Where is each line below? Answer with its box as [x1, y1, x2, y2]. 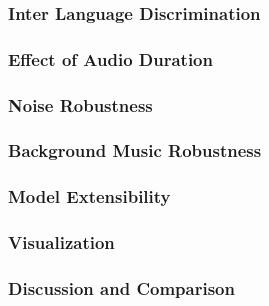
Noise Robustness [8, 92, 153, 117]
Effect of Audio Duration [8, 46, 213, 71]
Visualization [8, 230, 115, 255]
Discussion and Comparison [8, 275, 235, 300]
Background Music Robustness [8, 138, 262, 163]
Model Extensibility [8, 184, 171, 209]
